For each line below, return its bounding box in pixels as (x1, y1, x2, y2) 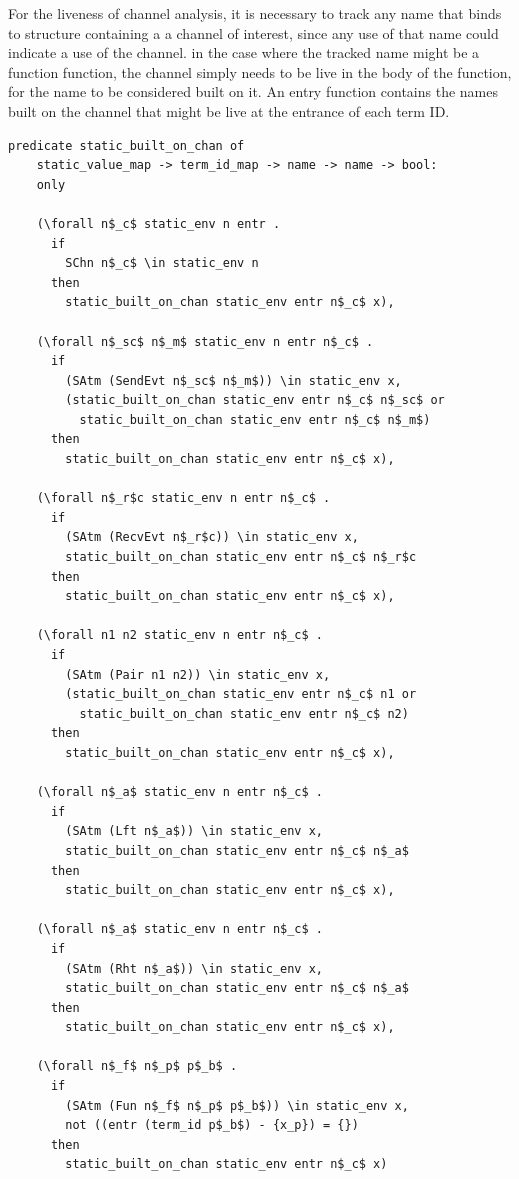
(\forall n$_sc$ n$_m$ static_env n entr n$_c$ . (36, 334, 374, 349)
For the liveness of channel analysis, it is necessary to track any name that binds (8, 3, 502, 23)
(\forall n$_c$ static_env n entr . (36, 216, 281, 231)
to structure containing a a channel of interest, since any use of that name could (8, 22, 499, 43)
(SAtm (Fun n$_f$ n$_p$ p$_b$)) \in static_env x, (65, 1098, 409, 1113)
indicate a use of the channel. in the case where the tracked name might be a (8, 42, 480, 63)
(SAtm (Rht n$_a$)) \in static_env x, (65, 961, 323, 976)
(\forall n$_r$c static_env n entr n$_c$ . (36, 491, 331, 506)
